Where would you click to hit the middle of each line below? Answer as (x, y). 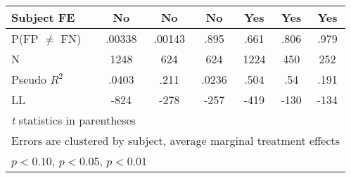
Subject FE (43, 17)
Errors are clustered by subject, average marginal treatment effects (176, 140)
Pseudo (29, 79)
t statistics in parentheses (74, 120)
